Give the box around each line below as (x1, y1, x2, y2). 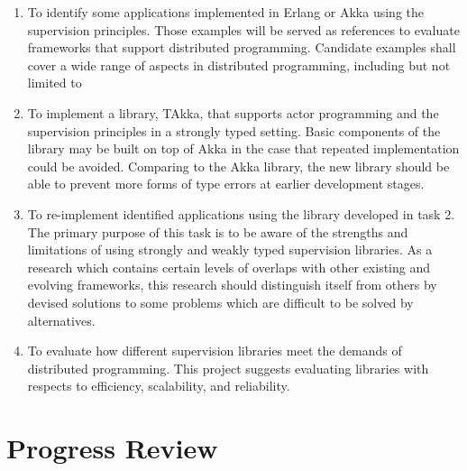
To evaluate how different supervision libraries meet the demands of (27, 341, 402, 360)
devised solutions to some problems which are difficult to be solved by (27, 292, 414, 311)
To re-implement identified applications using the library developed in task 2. (27, 204, 455, 223)
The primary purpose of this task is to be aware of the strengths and (27, 222, 408, 241)
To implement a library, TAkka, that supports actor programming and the (27, 103, 439, 122)
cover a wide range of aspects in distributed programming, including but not (27, 55, 451, 74)
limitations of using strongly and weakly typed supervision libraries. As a (27, 240, 433, 259)
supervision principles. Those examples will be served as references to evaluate (27, 20, 460, 39)
